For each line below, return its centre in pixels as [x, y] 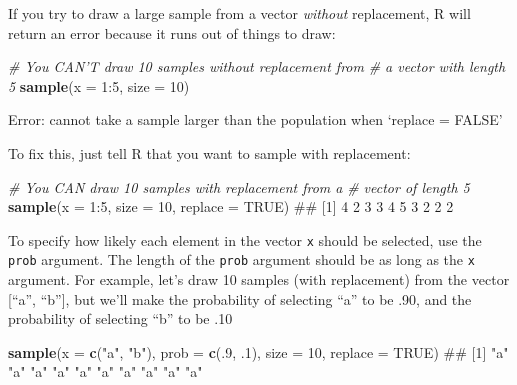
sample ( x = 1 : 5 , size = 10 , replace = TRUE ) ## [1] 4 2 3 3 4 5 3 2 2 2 [231, 206]
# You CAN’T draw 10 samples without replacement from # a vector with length [257, 66]
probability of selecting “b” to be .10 [120, 318]
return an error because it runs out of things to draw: [172, 32]
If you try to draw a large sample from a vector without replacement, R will [239, 13]
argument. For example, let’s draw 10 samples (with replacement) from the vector [259, 279]
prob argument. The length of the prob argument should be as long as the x [241, 259]
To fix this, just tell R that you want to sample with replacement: [209, 152]
